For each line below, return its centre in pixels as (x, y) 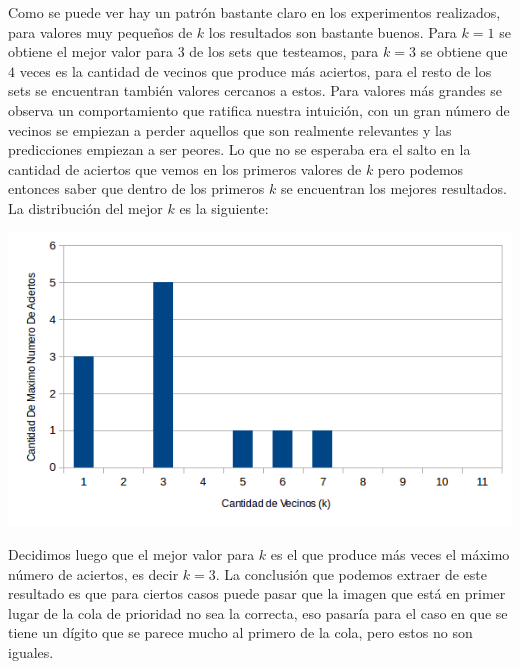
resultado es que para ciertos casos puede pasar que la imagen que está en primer (257, 593)
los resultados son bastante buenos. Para (332, 31)
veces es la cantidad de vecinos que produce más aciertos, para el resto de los (255, 70)
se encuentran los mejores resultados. (393, 188)
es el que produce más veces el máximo (390, 554)
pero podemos (420, 168)
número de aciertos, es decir (93, 573)
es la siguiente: (224, 207)
